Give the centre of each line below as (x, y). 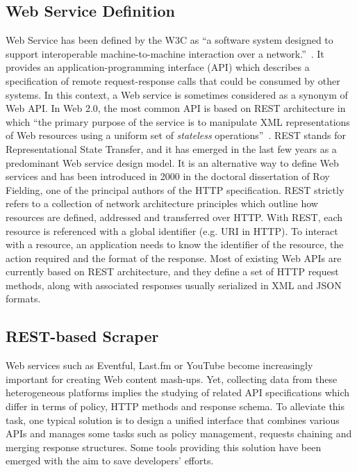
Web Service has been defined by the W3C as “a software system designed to (169, 40)
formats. (23, 299)
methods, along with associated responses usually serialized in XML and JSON (174, 285)
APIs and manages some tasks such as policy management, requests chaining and (179, 433)
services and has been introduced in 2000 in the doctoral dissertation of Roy (168, 176)
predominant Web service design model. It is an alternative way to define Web (172, 162)
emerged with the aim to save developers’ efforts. (110, 461)
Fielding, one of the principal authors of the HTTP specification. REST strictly (175, 189)
